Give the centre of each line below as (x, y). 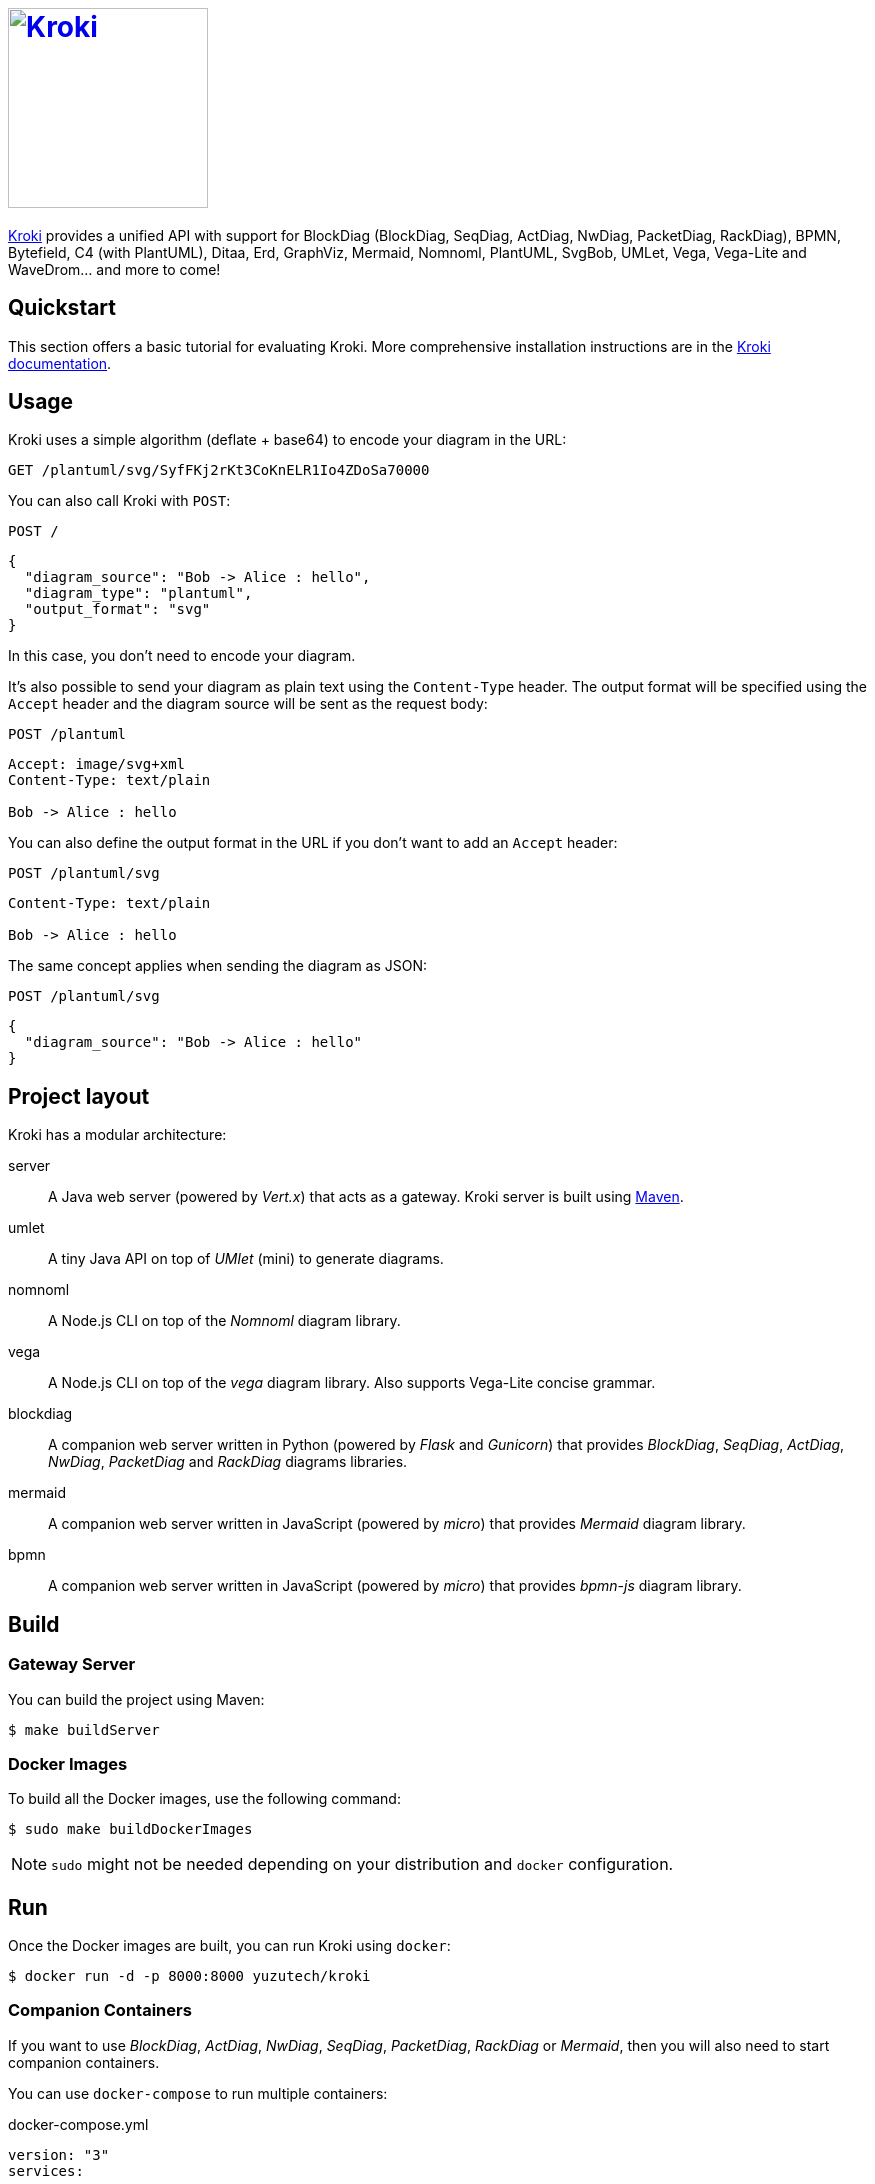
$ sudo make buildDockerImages (130, 1829)
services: (46, 2170)
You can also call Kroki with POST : (119, 501)
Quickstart (62, 308)
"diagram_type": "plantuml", (138, 593)
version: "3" (59, 2154)
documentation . (60, 363)
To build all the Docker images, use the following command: (204, 1799)
